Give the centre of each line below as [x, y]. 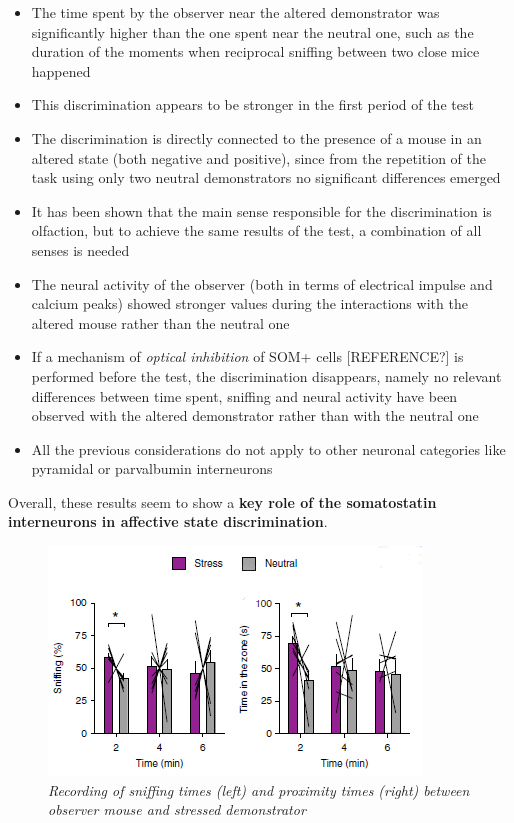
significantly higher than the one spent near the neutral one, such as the [252, 31]
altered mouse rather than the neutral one [160, 322]
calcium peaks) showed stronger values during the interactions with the [249, 303]
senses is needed [80, 249]
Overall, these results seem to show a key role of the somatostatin [222, 501]
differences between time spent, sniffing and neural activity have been [244, 395]
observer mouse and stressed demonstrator [177, 809]
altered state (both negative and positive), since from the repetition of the [258, 157]
